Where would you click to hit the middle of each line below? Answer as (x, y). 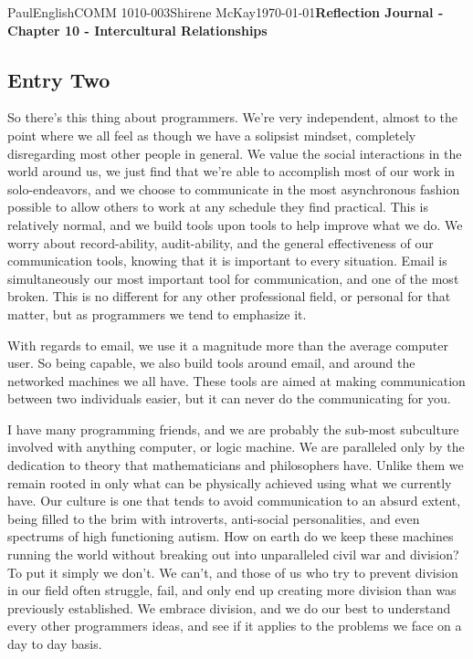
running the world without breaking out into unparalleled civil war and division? (233, 554)
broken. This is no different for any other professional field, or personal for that (229, 296)
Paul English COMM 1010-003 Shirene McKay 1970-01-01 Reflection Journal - (226, 12)
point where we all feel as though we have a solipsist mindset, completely (212, 135)
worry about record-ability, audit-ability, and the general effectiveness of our (221, 242)
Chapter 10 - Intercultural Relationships (137, 30)
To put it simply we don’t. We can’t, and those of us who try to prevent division (233, 572)
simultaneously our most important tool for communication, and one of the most (233, 278)
